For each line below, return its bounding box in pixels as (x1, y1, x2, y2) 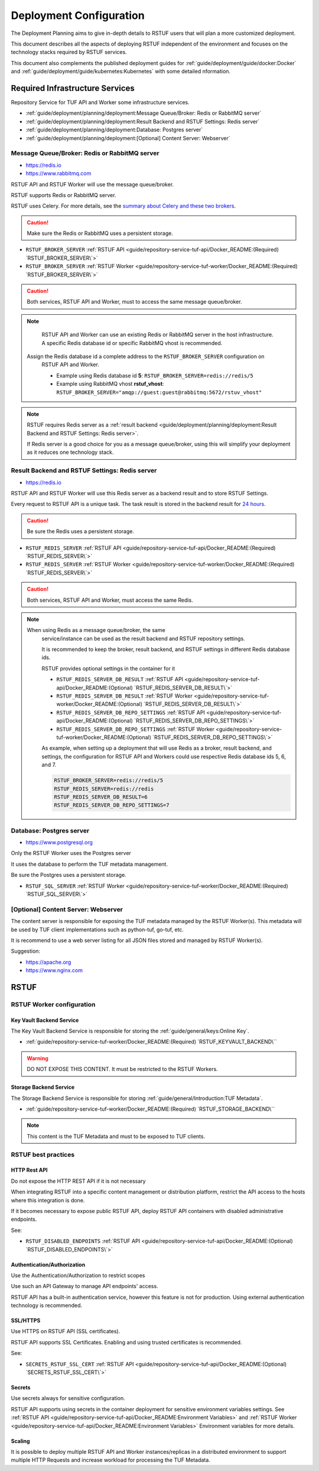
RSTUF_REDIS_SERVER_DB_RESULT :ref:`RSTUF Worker (56, 692, 193, 699)
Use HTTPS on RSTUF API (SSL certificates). (11, 1328, 121, 1335)
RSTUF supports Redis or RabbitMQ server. (11, 191, 116, 198)
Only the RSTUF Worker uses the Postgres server (11, 850, 131, 857)
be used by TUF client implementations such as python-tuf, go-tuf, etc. (11, 926, 184, 933)
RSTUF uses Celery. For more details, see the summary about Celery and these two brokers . (11, 202, 236, 209)
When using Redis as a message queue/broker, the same (27, 627, 165, 634)
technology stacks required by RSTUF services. (11, 49, 127, 56)
